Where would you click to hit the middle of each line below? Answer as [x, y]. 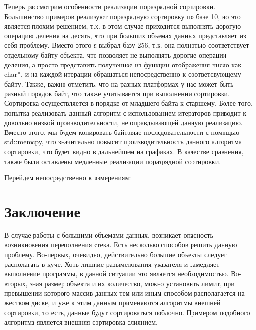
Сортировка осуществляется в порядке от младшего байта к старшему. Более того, [128, 103]
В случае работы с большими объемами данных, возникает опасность [109, 235]
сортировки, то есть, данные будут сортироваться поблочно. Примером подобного [127, 312]
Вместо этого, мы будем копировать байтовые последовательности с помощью [122, 132]
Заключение [42, 211]
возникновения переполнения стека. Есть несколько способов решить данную [121, 245]
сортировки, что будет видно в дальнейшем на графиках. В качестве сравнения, [124, 151]
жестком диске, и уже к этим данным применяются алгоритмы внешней [112, 302]
